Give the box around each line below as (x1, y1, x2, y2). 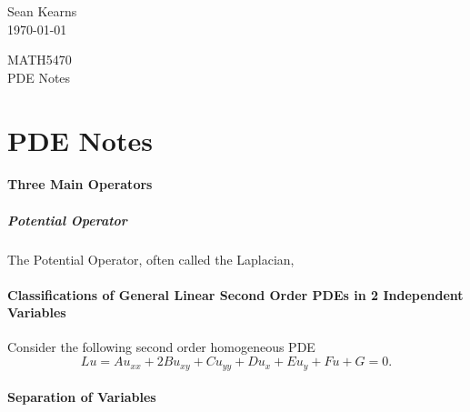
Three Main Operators (7, 175, 153, 194)
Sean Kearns (7, 2, 77, 20)
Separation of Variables (7, 387, 156, 407)
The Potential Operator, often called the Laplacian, (7, 249, 295, 268)
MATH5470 (7, 50, 72, 69)
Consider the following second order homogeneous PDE (7, 337, 315, 357)
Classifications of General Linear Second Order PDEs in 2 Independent (7, 285, 464, 304)
